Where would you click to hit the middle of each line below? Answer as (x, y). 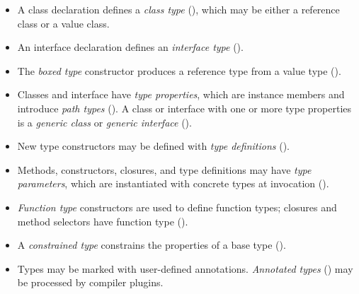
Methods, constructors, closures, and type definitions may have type (164, 169)
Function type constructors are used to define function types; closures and (177, 207)
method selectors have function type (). (103, 221)
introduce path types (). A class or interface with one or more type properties (184, 108)
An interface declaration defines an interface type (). (130, 47)
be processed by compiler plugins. (90, 282)
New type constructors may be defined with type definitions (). (153, 146)
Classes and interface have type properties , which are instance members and (181, 94)
